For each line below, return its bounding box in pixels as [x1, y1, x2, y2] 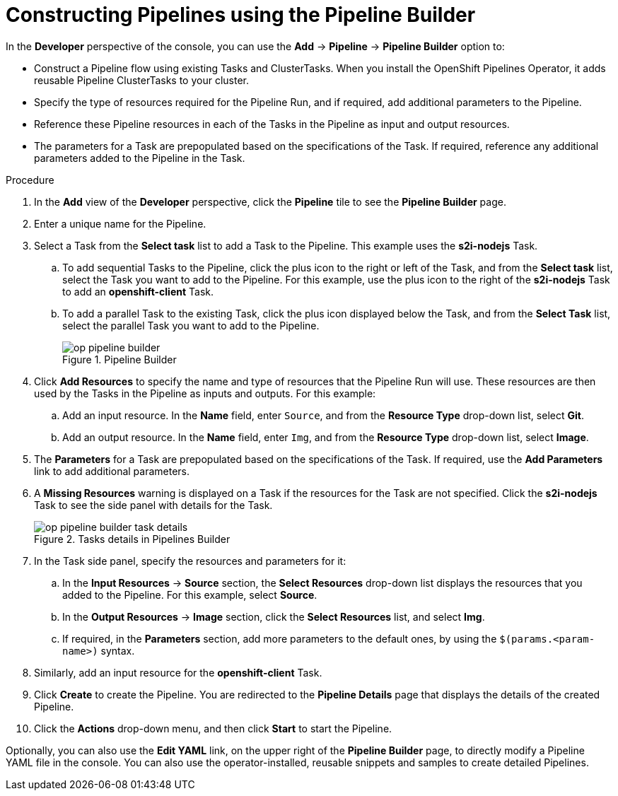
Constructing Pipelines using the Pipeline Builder [6, 3, 476, 27]
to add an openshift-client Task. [62, 285, 214, 298]
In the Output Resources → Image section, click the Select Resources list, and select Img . [62, 610, 485, 623]
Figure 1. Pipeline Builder [62, 353, 177, 365]
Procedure [6, 173, 54, 186]
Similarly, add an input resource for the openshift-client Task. [34, 666, 322, 679]
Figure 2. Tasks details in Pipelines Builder [34, 532, 231, 545]
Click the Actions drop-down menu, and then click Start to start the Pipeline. [34, 722, 392, 734]
